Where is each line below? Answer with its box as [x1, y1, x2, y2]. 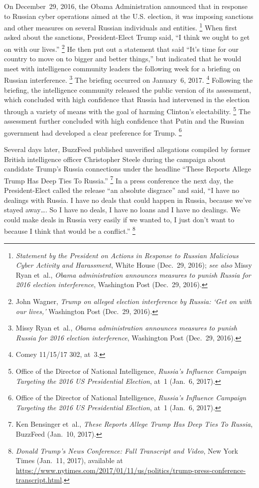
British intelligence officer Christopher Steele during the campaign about [4, 154, 226, 164]
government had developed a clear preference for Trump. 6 [4, 126, 182, 138]
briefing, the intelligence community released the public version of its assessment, [4, 84, 252, 95]
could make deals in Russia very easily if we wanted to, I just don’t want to [4, 214, 235, 224]
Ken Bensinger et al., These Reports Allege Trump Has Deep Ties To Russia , [15, 419, 253, 429]
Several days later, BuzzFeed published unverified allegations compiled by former [4, 144, 251, 154]
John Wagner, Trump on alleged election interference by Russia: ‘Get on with [15, 296, 252, 307]
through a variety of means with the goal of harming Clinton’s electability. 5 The [4, 104, 251, 116]
